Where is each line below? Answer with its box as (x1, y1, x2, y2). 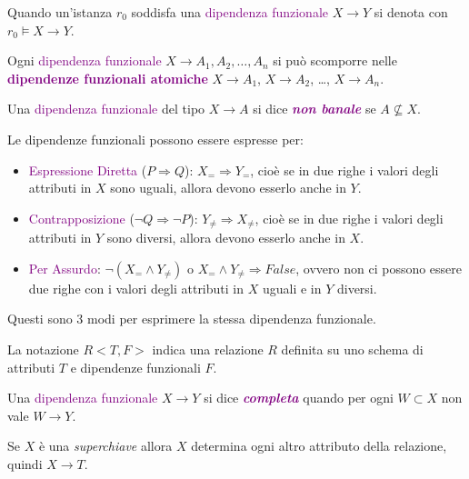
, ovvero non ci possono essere (295, 258, 463, 277)
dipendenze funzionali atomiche (7, 68, 208, 87)
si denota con (374, 3, 448, 21)
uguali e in (262, 278, 322, 297)
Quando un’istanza (7, 3, 113, 21)
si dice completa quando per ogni (204, 388, 394, 407)
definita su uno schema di (281, 339, 424, 358)
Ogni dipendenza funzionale (7, 51, 162, 70)
